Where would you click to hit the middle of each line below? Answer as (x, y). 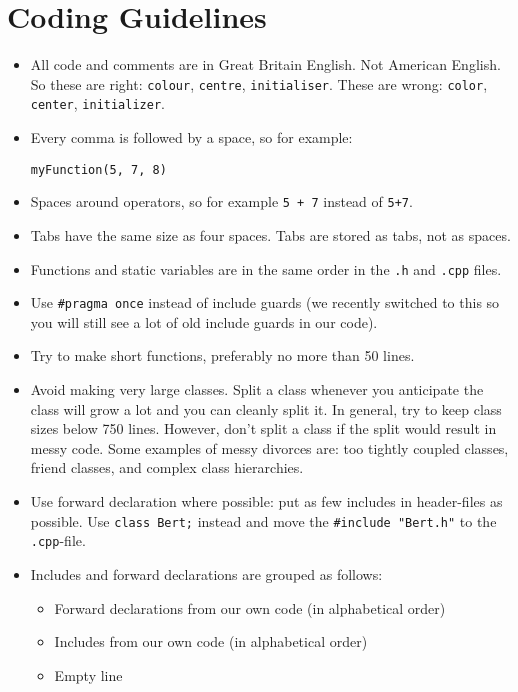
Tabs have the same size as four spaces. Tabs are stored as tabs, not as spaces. (270, 234)
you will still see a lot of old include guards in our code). (204, 321)
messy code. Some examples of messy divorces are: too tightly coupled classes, (269, 447)
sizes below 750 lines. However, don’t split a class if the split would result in (263, 428)
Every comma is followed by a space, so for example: (191, 137)
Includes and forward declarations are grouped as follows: (206, 573)
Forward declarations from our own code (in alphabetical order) (250, 607)
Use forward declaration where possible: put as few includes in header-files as (266, 501)
